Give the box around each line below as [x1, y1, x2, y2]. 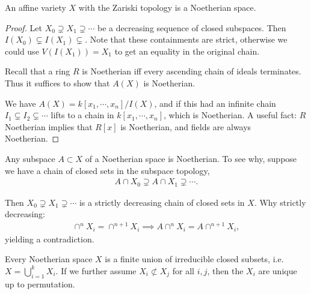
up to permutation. [5, 277, 75, 290]
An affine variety [5, 1, 66, 13]
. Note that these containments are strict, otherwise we [85, 33, 288, 46]
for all [172, 264, 194, 277]
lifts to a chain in [51, 109, 114, 121]
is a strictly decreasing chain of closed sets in [79, 196, 245, 208]
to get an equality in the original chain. [114, 44, 260, 57]
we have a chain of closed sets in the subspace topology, [5, 164, 210, 176]
